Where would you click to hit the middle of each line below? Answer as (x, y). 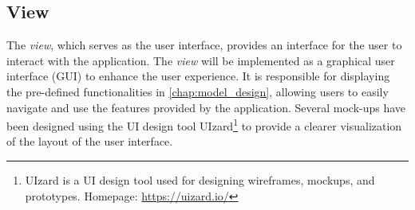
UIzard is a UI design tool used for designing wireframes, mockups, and (200, 180)
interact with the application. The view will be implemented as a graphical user (201, 60)
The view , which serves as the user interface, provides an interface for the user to (204, 45)
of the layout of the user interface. (90, 141)
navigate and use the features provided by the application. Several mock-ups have (206, 107)
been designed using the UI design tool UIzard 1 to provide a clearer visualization (204, 124)
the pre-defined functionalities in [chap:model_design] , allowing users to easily (198, 91)
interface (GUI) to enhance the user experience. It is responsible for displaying (198, 76)
